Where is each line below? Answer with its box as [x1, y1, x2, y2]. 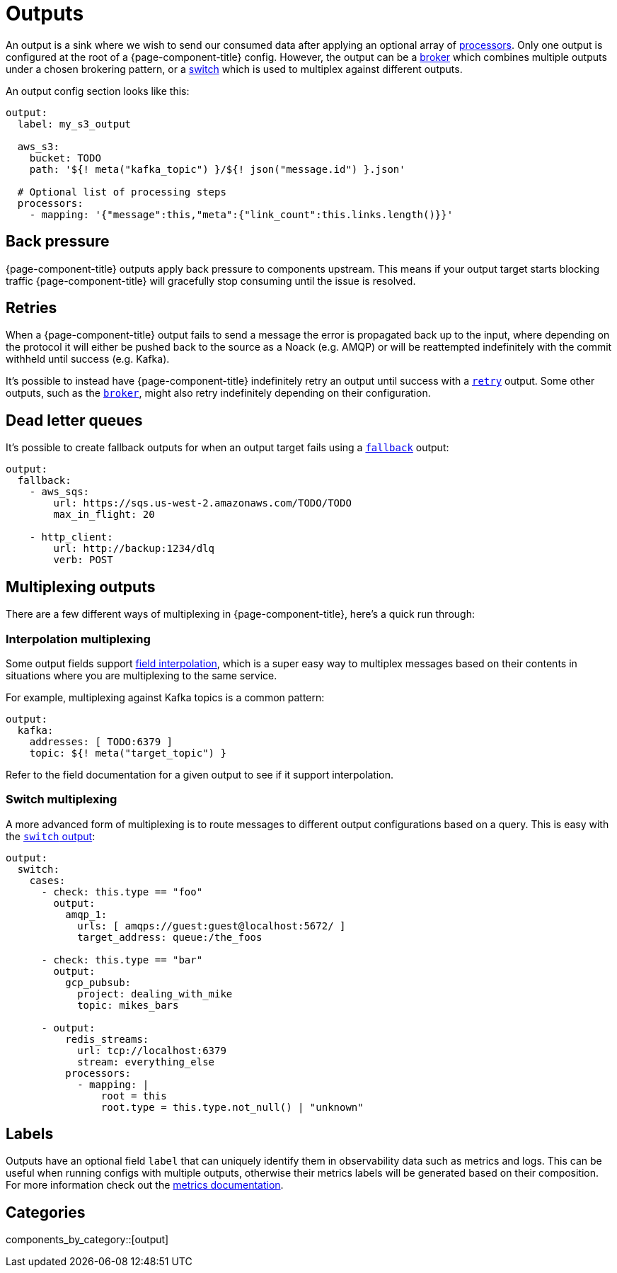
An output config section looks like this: [6, 84, 190, 97]
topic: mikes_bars [77, 999, 179, 1011]
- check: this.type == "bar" [41, 954, 203, 966]
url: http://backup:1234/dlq [53, 543, 215, 555]
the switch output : [6, 830, 96, 842]
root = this [100, 1090, 167, 1102]
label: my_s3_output [17, 118, 132, 130]
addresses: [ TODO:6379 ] [29, 735, 173, 747]
